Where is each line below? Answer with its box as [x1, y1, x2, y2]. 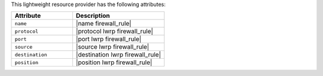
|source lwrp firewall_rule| [75, 43, 150, 51]
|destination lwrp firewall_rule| [75, 50, 161, 59]
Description [75, 12, 110, 20]
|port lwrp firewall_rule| [75, 35, 142, 43]
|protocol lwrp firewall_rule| [75, 27, 154, 36]
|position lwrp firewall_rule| [75, 58, 153, 66]
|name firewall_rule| [75, 20, 132, 28]
